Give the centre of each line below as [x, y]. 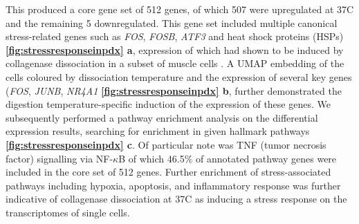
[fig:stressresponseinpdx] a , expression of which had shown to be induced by [175, 49]
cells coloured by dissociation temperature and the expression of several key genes [179, 76]
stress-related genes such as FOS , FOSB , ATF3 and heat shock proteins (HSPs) [175, 36]
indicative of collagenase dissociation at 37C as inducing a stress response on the [176, 199]
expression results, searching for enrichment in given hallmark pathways [158, 131]
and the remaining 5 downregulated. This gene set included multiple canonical [172, 22]
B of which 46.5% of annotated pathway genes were [228, 158]
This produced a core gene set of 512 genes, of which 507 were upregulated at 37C [180, 9]
